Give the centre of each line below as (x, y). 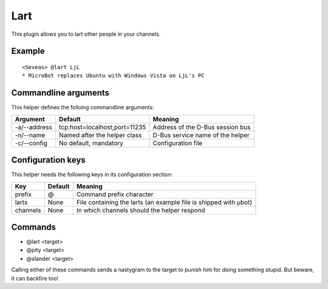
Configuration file (178, 143)
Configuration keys (49, 160)
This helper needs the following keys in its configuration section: (92, 175)
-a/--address (34, 127)
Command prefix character (115, 194)
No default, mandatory (91, 143)
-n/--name (30, 135)
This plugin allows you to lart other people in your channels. (86, 34)
